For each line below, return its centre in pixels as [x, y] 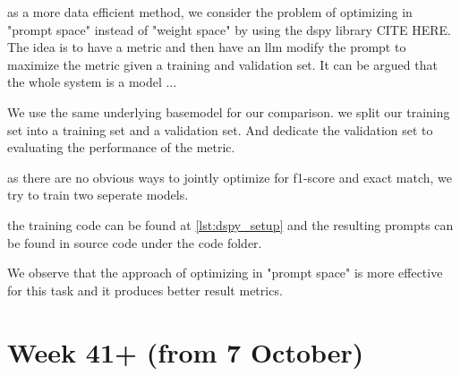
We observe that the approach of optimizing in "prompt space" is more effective [225, 273]
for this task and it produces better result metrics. [145, 290]
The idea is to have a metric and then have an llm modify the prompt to [207, 47]
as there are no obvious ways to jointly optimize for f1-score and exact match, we [230, 177]
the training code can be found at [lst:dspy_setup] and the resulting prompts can [230, 224]
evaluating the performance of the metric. [121, 147]
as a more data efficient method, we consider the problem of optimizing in [210, 12]
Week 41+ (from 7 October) [186, 351]
